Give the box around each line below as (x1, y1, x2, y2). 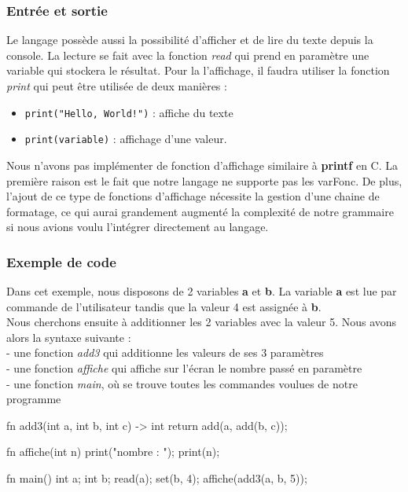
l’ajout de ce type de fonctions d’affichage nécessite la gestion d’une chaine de (6, 188, 380, 204)
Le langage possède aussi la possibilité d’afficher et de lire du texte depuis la (6, 31, 373, 48)
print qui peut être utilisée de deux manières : (6, 78, 227, 94)
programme (6, 391, 61, 407)
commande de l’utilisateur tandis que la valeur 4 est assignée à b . (6, 298, 322, 314)
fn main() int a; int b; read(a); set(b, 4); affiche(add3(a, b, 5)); (6, 470, 307, 486)
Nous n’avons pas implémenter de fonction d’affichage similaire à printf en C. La (6, 156, 398, 173)
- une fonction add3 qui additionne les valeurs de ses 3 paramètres (6, 344, 324, 361)
